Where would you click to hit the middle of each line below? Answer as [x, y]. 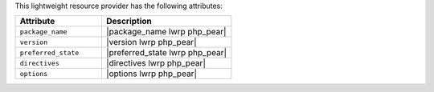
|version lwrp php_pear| [151, 42]
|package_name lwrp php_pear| [166, 32]
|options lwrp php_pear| [151, 74]
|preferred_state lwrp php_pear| [166, 53]
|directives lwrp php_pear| [156, 63]
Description [129, 22]
